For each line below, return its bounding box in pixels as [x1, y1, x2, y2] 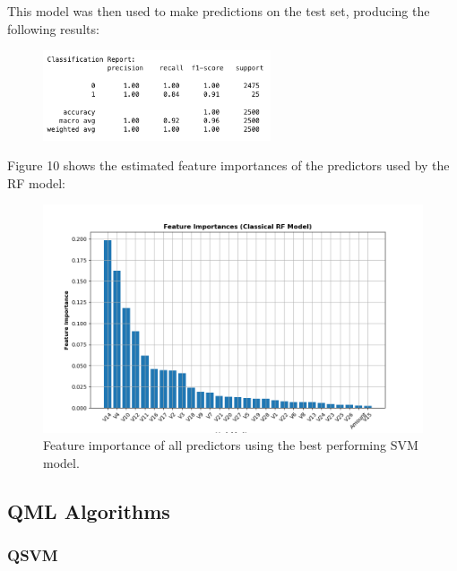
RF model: [7, 173, 65, 192]
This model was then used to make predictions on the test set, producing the [7, 2, 430, 20]
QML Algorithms [7, 497, 170, 524]
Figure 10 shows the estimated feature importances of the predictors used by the [7, 156, 450, 175]
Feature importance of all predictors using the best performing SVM [43, 436, 418, 454]
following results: [7, 19, 99, 38]
